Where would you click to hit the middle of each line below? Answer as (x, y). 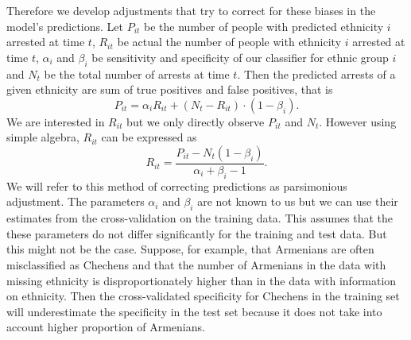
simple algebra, (43, 137)
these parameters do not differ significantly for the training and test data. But (197, 233)
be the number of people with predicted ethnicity (264, 26)
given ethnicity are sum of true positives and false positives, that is (170, 89)
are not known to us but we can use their (298, 201)
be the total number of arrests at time (137, 73)
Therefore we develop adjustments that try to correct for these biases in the (191, 10)
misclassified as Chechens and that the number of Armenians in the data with (196, 264)
